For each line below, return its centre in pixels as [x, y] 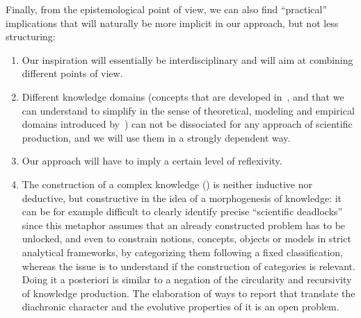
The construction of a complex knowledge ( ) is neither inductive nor [167, 184]
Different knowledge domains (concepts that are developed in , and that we [183, 96]
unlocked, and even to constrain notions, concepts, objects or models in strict [186, 238]
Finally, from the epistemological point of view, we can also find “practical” [167, 9]
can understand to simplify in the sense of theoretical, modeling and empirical [188, 110]
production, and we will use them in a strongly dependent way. [156, 137]
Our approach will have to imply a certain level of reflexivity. [152, 161]
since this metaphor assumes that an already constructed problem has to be [184, 225]
